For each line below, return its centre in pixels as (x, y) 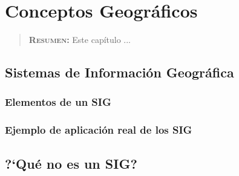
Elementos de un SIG (58, 102)
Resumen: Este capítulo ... (80, 40)
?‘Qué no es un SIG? (71, 163)
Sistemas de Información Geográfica (119, 72)
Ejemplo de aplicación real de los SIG (99, 130)
